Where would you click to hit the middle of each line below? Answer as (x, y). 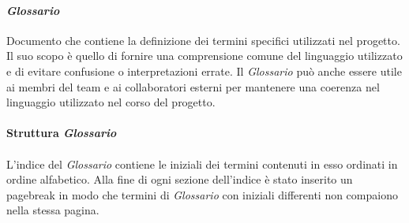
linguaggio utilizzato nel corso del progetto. (111, 102)
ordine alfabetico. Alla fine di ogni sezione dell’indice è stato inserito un (180, 179)
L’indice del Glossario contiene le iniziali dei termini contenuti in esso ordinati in (202, 164)
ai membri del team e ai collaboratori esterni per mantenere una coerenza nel (193, 86)
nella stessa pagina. (53, 210)
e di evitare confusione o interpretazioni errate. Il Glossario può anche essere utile (204, 71)
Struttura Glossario (62, 133)
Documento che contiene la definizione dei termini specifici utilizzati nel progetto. (203, 40)
